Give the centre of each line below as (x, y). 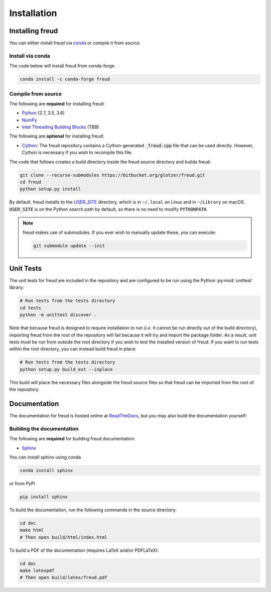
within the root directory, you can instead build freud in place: (73, 349)
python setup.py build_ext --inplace (66, 369)
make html (32, 530)
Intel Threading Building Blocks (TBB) (60, 127)
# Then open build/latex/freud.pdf (63, 578)
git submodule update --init (69, 246)
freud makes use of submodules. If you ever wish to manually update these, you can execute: (119, 232)
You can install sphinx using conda (45, 457)
